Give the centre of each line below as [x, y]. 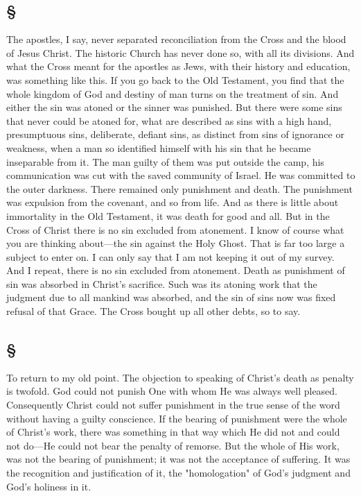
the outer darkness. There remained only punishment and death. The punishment [179, 188]
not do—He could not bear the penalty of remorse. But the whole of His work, [173, 445]
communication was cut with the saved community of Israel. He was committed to [181, 175]
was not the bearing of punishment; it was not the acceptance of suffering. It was [178, 459]
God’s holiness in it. [49, 486]
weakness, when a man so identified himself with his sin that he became [159, 147]
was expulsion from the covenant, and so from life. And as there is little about [173, 202]
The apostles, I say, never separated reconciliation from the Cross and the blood [176, 39]
